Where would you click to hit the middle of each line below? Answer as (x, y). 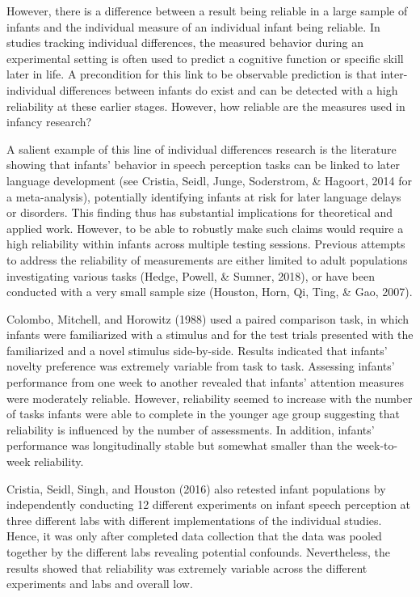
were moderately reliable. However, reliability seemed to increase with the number (210, 398)
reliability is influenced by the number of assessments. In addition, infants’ (191, 429)
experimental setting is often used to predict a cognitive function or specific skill (205, 58)
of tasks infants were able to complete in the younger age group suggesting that (203, 414)
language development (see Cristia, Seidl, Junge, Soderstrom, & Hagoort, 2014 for (209, 180)
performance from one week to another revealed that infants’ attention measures (205, 382)
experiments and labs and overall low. (100, 584)
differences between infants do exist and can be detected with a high (229, 89)
